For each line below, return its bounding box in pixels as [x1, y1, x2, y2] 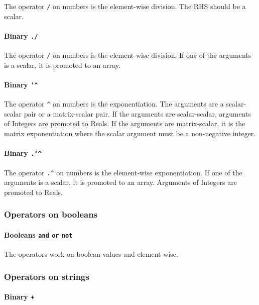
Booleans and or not [4, 229, 73, 240]
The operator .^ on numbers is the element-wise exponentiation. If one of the [4, 167, 242, 177]
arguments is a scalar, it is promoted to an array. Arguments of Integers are [4, 177, 237, 187]
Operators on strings [4, 270, 89, 282]
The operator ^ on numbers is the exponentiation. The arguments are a [4, 98, 224, 109]
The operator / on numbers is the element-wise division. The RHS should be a [4, 1, 246, 11]
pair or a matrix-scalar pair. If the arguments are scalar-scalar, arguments [24, 108, 251, 119]
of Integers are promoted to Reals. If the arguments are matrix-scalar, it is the [4, 118, 245, 129]
